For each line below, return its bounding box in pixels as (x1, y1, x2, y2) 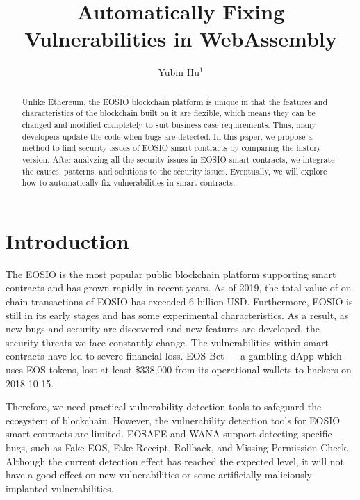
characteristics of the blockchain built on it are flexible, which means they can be (22, 107, 316, 119)
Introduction (6, 226, 129, 255)
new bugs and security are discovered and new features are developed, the (6, 321, 320, 336)
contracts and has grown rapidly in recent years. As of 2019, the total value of (6, 280, 338, 295)
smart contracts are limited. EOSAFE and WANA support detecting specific (6, 426, 332, 441)
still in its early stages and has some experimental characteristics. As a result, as (6, 307, 349, 322)
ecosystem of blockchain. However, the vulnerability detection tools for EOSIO (6, 412, 341, 427)
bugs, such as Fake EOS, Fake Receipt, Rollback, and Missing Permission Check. (6, 440, 350, 455)
